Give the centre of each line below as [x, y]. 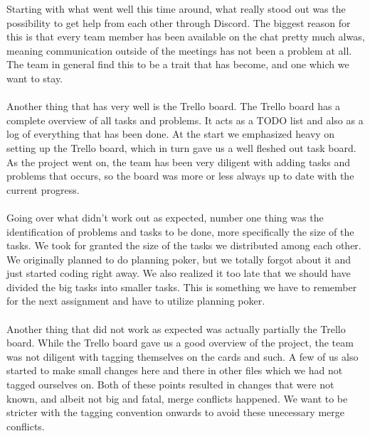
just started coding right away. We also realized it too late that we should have [179, 273]
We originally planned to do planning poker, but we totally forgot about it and [179, 259]
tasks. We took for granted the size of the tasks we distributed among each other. [184, 245]
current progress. [43, 189]
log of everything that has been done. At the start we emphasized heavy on [171, 134]
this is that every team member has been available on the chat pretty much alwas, [186, 37]
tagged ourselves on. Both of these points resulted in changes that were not [170, 385]
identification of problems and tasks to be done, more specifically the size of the [180, 231]
